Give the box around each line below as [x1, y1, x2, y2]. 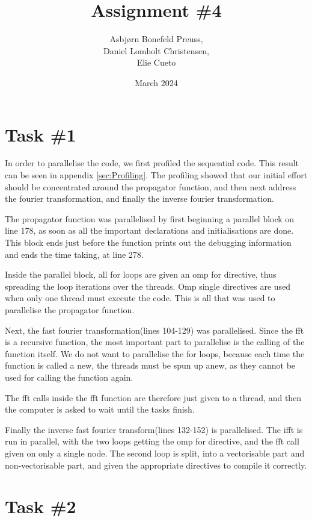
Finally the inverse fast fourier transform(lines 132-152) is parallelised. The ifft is [5, 423, 303, 435]
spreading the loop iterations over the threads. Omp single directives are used [5, 279, 291, 292]
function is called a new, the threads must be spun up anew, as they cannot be [5, 359, 296, 372]
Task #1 [5, 122, 76, 146]
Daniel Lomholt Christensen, [103, 44, 209, 57]
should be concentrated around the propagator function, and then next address [5, 180, 296, 193]
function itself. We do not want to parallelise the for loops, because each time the [5, 347, 305, 360]
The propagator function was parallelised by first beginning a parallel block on [5, 212, 295, 225]
